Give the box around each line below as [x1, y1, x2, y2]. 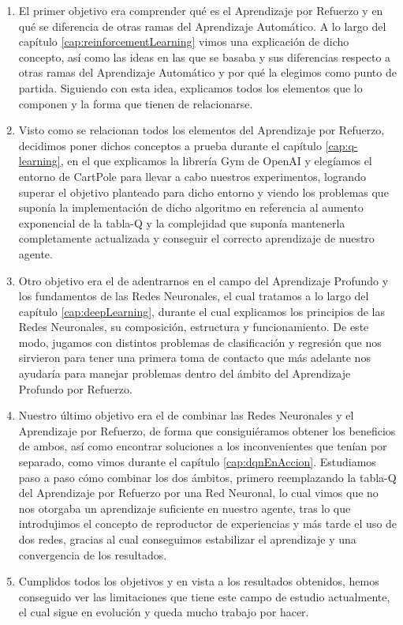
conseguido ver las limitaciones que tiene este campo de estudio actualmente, [18, 588, 390, 604]
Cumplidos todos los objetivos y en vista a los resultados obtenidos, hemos [18, 573, 379, 589]
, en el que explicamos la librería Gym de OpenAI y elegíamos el [60, 152, 372, 169]
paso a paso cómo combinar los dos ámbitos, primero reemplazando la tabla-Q [18, 469, 397, 485]
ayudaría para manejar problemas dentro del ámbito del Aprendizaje [18, 365, 351, 382]
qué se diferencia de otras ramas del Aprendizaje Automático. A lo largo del [18, 17, 386, 34]
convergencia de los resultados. [18, 546, 167, 563]
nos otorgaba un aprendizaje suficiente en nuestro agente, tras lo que [18, 499, 351, 516]
